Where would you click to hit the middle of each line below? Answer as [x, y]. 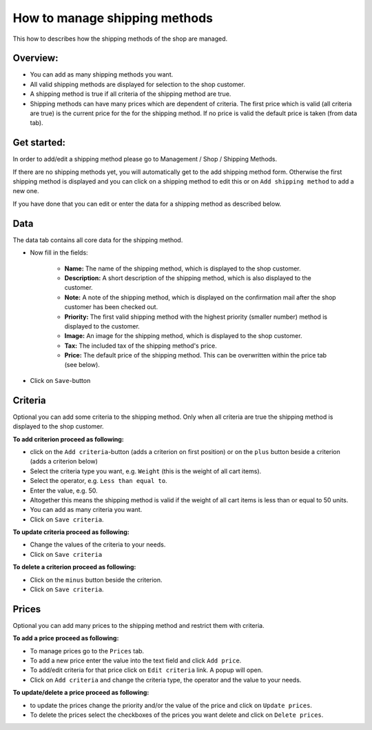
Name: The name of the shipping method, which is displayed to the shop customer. [183, 268]
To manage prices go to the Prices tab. [87, 651]
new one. [26, 191]
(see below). [82, 365]
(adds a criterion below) [64, 462]
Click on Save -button [60, 380]
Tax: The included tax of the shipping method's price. [141, 346]
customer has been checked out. [111, 307]
